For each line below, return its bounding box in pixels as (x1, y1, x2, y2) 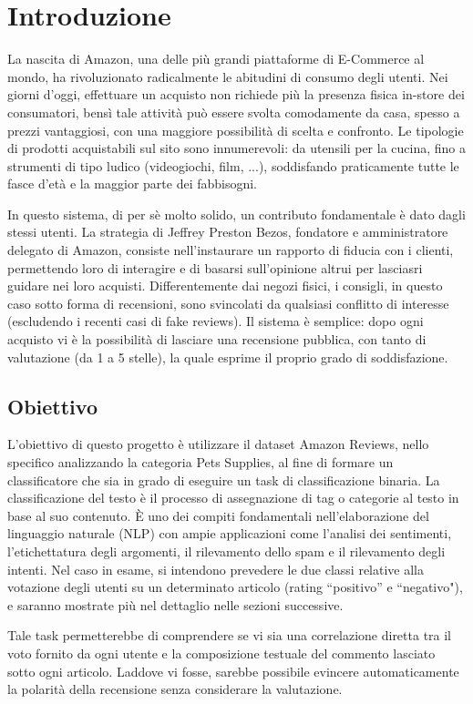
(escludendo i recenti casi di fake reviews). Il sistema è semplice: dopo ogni (7, 311, 424, 331)
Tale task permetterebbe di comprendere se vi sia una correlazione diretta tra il (7, 626, 452, 645)
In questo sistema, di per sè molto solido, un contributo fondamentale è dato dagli (7, 204, 466, 223)
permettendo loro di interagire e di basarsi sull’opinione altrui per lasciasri (7, 258, 423, 277)
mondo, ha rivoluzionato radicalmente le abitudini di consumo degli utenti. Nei (7, 66, 448, 86)
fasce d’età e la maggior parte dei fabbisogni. (7, 174, 258, 193)
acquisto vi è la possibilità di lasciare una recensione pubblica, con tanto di (7, 330, 427, 349)
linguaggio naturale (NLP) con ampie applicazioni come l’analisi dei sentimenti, (7, 524, 452, 543)
